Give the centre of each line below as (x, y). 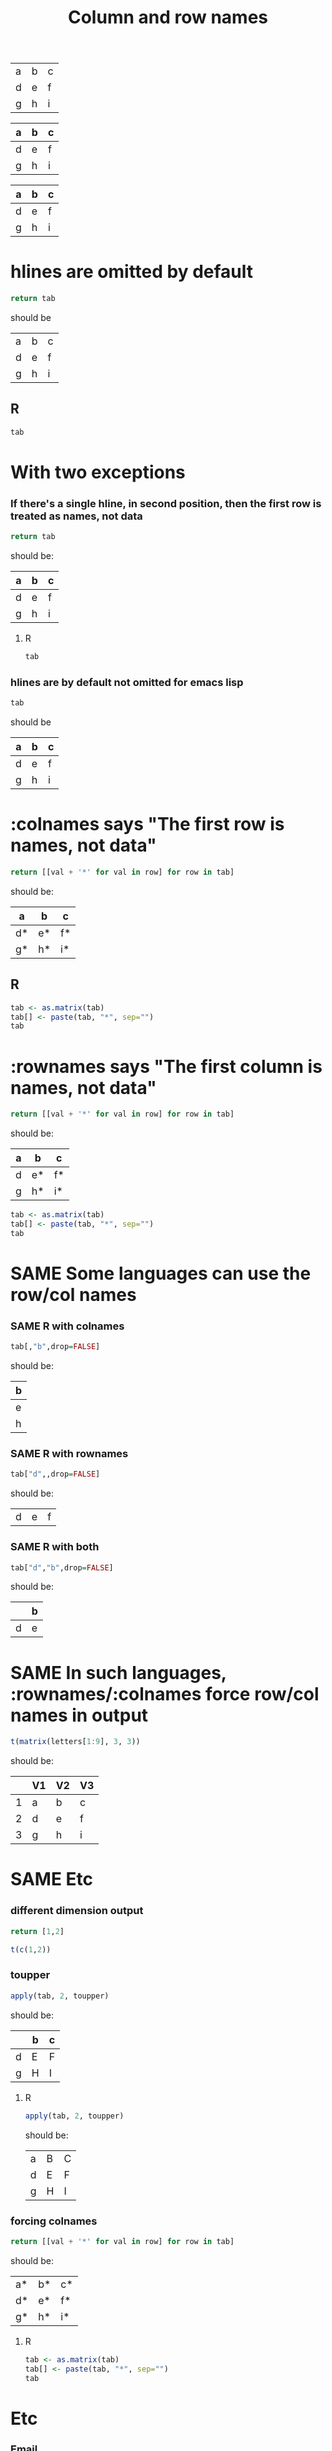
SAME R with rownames (69, 1454)
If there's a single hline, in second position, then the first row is (166, 503)
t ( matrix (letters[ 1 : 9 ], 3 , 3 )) (75, 1742)
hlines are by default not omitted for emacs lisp (127, 682)
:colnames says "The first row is (147, 824)
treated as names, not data (76, 516)
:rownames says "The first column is (166, 1066)
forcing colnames (54, 2221)
